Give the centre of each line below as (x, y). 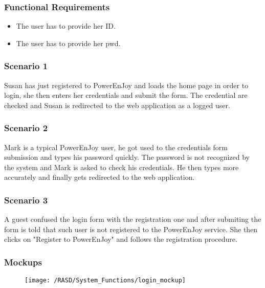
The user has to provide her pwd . (68, 43)
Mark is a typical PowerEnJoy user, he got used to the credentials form (116, 147)
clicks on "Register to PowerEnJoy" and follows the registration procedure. (121, 239)
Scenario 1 (26, 66)
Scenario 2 (26, 128)
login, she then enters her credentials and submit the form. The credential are (126, 95)
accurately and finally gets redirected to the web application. (100, 177)
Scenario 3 (26, 200)
